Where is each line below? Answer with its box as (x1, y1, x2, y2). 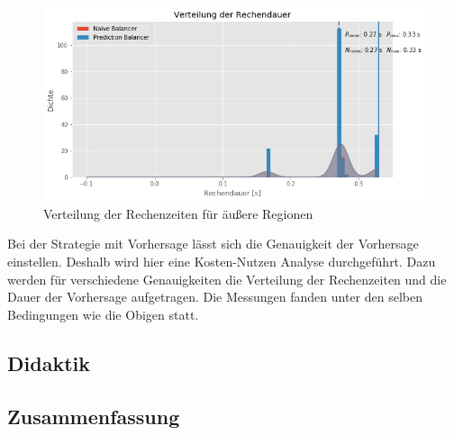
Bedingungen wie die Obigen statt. (7, 304, 199, 323)
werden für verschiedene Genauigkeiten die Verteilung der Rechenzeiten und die (7, 269, 447, 288)
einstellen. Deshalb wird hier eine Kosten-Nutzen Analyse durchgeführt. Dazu (7, 251, 436, 270)
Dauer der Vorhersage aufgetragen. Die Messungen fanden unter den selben (7, 287, 423, 306)
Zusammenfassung (7, 402, 180, 430)
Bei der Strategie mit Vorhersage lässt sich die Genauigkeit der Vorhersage (7, 234, 419, 253)
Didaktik (7, 349, 90, 376)
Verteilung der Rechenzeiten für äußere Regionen (43, 204, 313, 222)
